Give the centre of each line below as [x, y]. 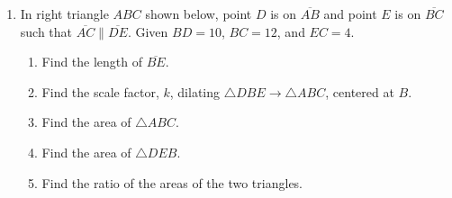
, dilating [195, 91]
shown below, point [199, 13]
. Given [148, 31]
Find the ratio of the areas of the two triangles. [172, 182]
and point [350, 13]
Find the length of [92, 62]
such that [46, 31]
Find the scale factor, [100, 91]
